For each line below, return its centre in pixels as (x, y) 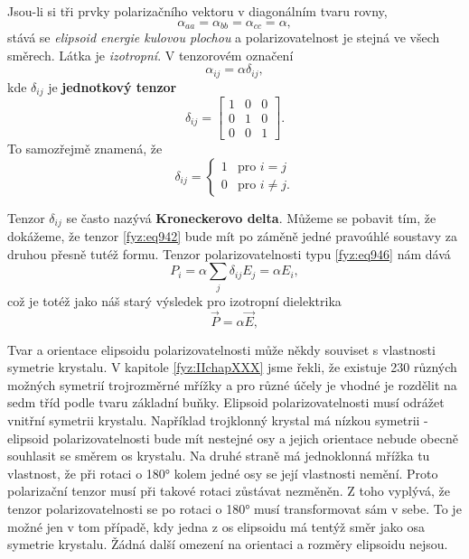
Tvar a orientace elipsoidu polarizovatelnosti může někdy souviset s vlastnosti (221, 349)
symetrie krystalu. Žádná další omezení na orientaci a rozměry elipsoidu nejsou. (228, 544)
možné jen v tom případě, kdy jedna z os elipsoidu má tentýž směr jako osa (216, 526)
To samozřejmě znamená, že (85, 149)
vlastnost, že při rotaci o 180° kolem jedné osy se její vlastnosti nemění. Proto (223, 473)
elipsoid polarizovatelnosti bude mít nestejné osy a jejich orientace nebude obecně (233, 438)
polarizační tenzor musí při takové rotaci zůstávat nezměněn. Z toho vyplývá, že (229, 491)
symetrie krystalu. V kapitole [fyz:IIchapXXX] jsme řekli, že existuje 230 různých (232, 367)
